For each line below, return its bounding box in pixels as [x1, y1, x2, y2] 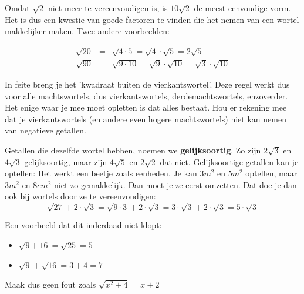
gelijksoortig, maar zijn [24, 155, 107, 168]
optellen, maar [245, 167, 298, 179]
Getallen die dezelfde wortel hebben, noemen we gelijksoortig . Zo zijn [5, 143, 261, 156]
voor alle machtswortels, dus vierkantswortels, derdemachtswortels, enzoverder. [5, 89, 288, 102]
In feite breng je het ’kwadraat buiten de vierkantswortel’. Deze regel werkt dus [5, 78, 290, 90]
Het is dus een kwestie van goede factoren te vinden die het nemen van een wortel [5, 13, 299, 25]
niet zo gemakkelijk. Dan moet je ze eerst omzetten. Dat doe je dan [54, 178, 297, 191]
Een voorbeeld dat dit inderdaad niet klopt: [5, 219, 162, 231]
